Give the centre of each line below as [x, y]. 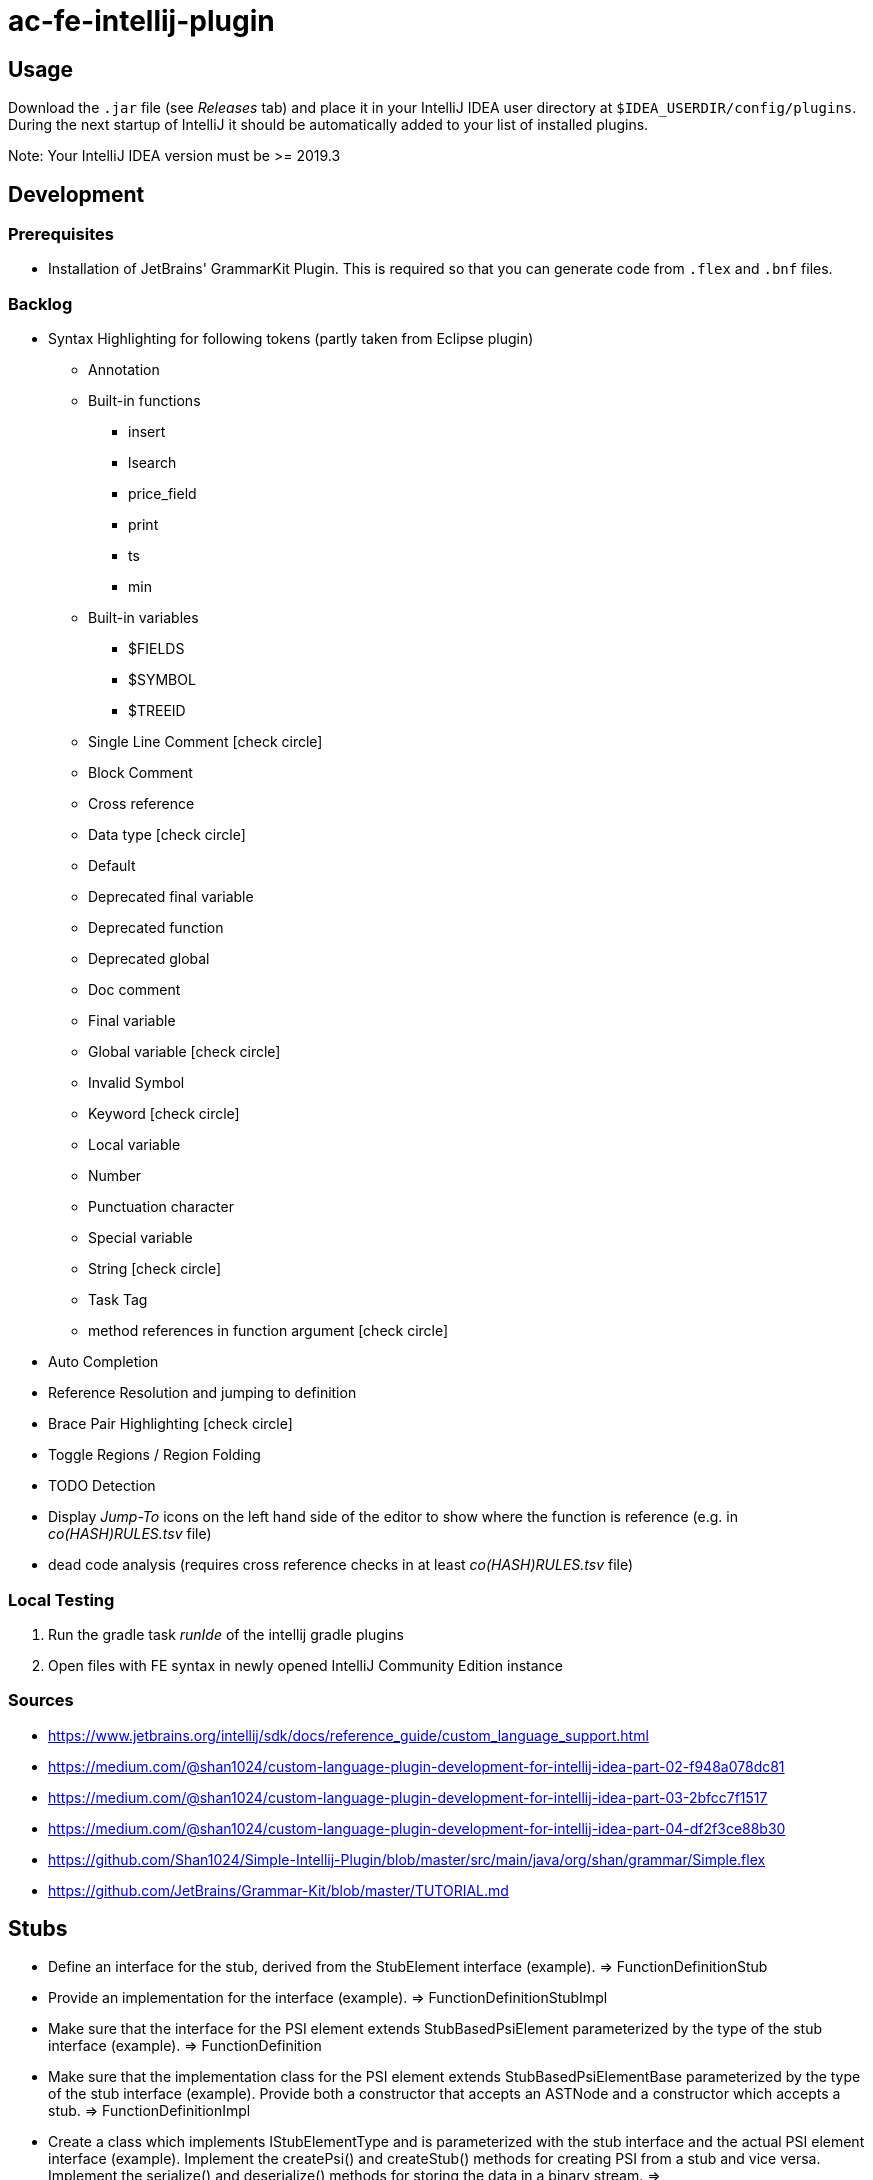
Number [115, 1176]
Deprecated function [156, 928]
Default [112, 866]
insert [147, 432]
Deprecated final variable [171, 897]
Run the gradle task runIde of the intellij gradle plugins [226, 1634]
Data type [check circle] [167, 835]
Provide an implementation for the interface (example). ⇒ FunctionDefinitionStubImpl [328, 1998]
